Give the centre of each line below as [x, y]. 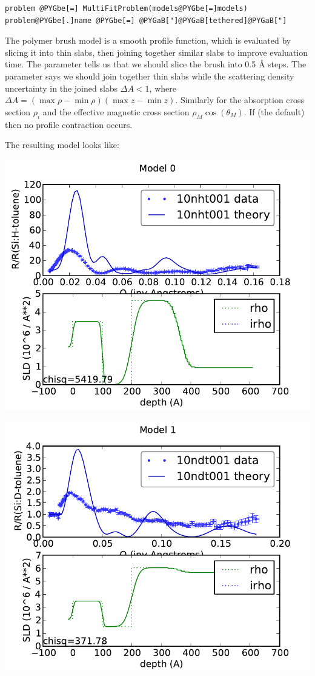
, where [163, 88]
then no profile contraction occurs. [69, 124]
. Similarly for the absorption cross [240, 100]
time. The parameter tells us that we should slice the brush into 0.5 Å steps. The [156, 64]
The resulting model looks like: [62, 145]
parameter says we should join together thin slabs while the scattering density [150, 76]
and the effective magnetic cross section [116, 111]
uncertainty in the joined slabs [61, 88]
